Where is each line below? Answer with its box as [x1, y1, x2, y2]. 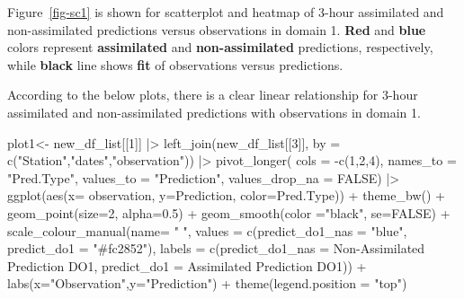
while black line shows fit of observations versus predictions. [7, 55, 344, 74]
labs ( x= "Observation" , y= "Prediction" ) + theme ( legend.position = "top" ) [7, 274, 407, 293]
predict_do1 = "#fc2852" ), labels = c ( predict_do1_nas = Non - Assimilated [7, 239, 425, 258]
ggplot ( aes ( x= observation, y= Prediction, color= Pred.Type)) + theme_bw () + [7, 186, 445, 205]
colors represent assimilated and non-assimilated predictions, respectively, [7, 38, 433, 57]
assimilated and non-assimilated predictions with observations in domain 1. [7, 102, 421, 121]
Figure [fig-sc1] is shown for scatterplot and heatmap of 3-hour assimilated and [7, 3, 444, 21]
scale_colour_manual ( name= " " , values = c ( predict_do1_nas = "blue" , [7, 221, 407, 240]
